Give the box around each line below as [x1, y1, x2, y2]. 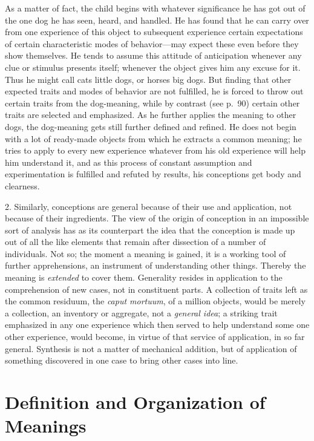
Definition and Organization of [5, 390, 266, 414]
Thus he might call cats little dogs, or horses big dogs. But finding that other [5, 73, 292, 85]
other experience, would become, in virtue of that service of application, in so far [5, 330, 305, 343]
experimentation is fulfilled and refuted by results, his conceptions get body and [5, 168, 301, 180]
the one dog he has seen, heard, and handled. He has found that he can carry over [5, 13, 309, 26]
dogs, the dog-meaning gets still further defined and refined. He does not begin [5, 120, 296, 132]
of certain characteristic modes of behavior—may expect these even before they [5, 37, 299, 50]
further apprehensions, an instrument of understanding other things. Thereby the [5, 259, 306, 272]
